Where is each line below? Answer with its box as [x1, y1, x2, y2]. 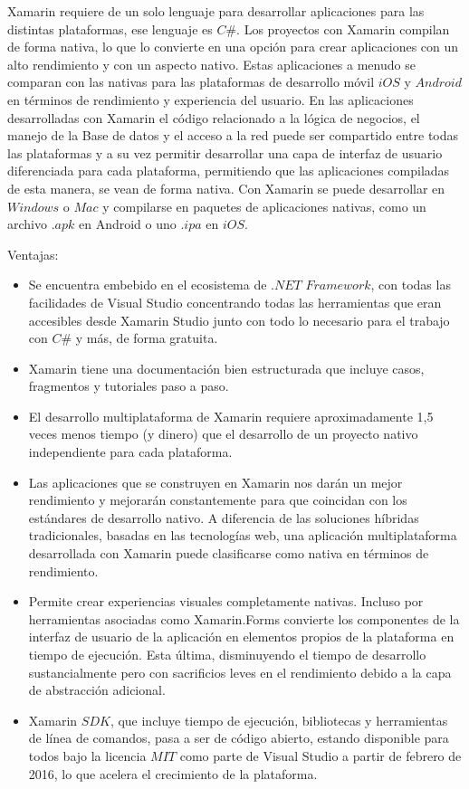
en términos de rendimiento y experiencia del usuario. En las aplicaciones [7, 90, 414, 109]
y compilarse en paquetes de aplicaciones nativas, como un [102, 196, 426, 215]
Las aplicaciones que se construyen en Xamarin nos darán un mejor [28, 472, 403, 491]
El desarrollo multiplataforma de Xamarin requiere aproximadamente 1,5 [28, 406, 434, 425]
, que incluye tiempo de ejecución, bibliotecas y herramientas [110, 710, 448, 729]
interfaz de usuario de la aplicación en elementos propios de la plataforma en [28, 627, 455, 646]
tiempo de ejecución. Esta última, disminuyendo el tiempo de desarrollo [28, 645, 426, 663]
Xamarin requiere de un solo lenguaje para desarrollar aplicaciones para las [7, 2, 425, 20]
